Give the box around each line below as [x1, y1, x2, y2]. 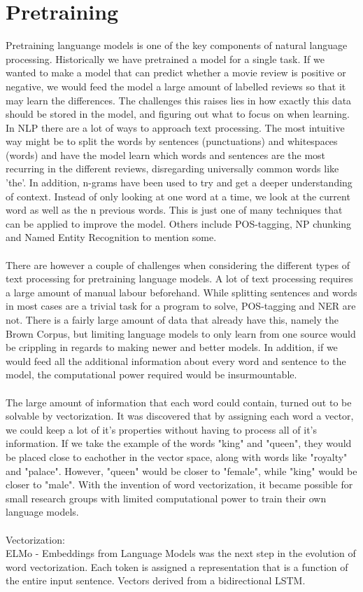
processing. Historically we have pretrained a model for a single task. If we [6, 51, 325, 66]
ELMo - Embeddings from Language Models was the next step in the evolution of [6, 546, 356, 560]
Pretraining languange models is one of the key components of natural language [6, 38, 348, 53]
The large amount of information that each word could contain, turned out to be [6, 394, 352, 409]
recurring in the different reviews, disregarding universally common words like [6, 161, 339, 176]
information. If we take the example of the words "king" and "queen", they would [6, 436, 352, 450]
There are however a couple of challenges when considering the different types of [6, 257, 350, 272]
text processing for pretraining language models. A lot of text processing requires [6, 271, 353, 286]
